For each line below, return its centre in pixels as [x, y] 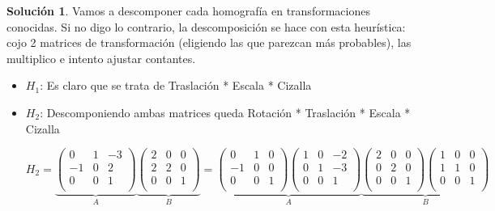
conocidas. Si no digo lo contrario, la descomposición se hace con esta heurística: [206, 26]
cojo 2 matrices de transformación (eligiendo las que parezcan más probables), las [209, 42]
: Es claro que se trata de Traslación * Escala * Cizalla [176, 85]
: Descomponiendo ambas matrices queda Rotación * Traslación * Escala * [225, 112]
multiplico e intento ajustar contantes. [101, 58]
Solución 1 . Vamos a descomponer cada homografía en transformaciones [188, 11]
